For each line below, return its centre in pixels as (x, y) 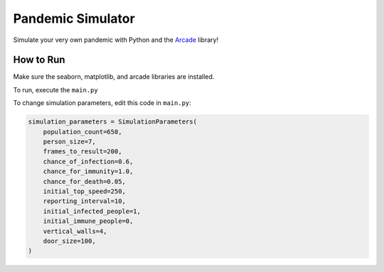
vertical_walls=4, (75, 231)
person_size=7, (69, 142)
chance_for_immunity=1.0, (88, 172)
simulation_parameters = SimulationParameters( (112, 122)
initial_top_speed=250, (84, 191)
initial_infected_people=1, (92, 211)
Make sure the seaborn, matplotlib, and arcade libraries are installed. (114, 77)
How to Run (39, 60)
